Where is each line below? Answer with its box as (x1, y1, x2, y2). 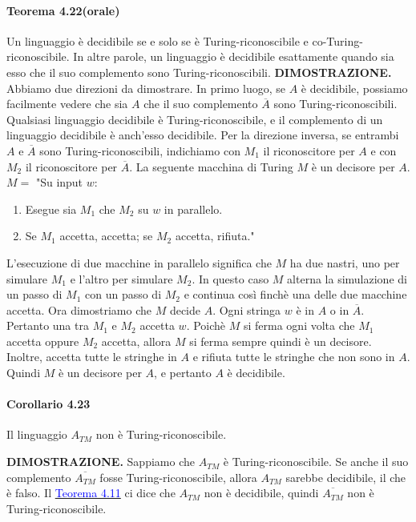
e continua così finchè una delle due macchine (184, 286, 407, 303)
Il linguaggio (6, 426, 67, 443)
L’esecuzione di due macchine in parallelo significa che (6, 254, 272, 271)
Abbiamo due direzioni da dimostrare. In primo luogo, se (6, 79, 285, 96)
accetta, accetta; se (59, 227, 153, 244)
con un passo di (84, 286, 162, 303)
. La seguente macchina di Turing (129, 158, 293, 175)
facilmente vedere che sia (6, 95, 128, 112)
